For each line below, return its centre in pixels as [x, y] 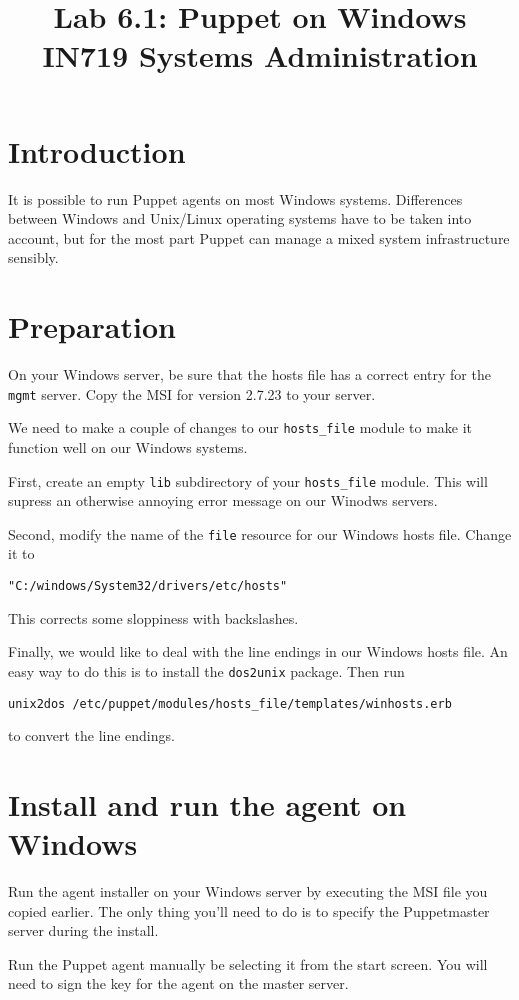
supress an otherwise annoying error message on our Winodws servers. [223, 500]
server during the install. [83, 930]
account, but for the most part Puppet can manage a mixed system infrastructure [259, 237]
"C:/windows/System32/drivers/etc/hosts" [148, 586]
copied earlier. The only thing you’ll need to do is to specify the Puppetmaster [249, 910]
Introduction [97, 150]
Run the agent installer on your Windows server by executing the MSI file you [248, 891]
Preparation [92, 326]
